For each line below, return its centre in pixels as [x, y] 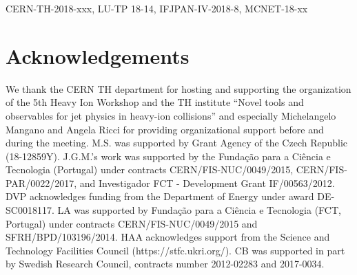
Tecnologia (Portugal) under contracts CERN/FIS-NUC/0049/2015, [150, 169]
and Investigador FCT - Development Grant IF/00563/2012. [207, 183]
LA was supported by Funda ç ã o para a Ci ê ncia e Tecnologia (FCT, [199, 210]
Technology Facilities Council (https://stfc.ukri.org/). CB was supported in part [175, 250]
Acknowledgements [98, 55]
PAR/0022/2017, [41, 183]
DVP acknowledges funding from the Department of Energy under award [160, 196]
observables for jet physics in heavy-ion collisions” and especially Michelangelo [171, 115]
